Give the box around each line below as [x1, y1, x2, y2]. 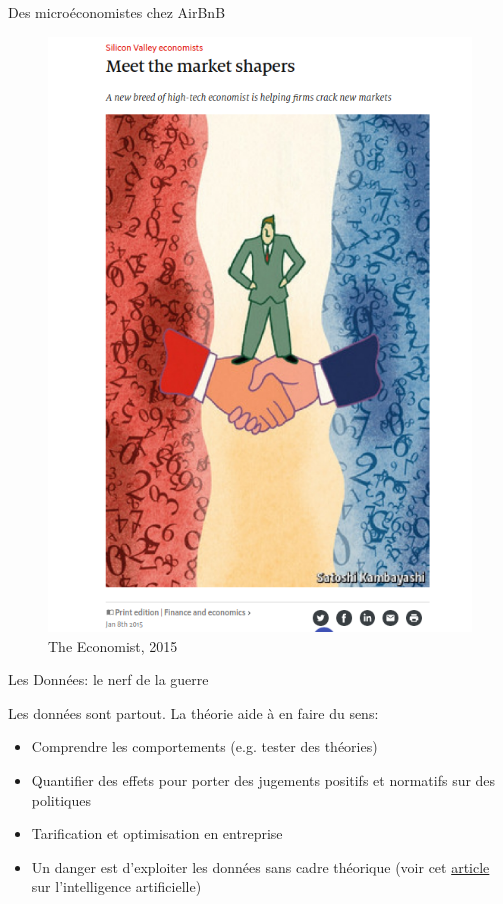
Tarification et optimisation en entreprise [31, 823, 283, 844]
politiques [31, 789, 92, 810]
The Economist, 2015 [48, 635, 178, 656]
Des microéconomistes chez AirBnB [8, 2, 226, 22]
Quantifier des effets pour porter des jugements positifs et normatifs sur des [31, 769, 496, 790]
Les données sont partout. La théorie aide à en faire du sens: [8, 702, 379, 723]
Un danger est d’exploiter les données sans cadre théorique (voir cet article [31, 856, 490, 877]
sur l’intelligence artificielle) [31, 876, 202, 897]
